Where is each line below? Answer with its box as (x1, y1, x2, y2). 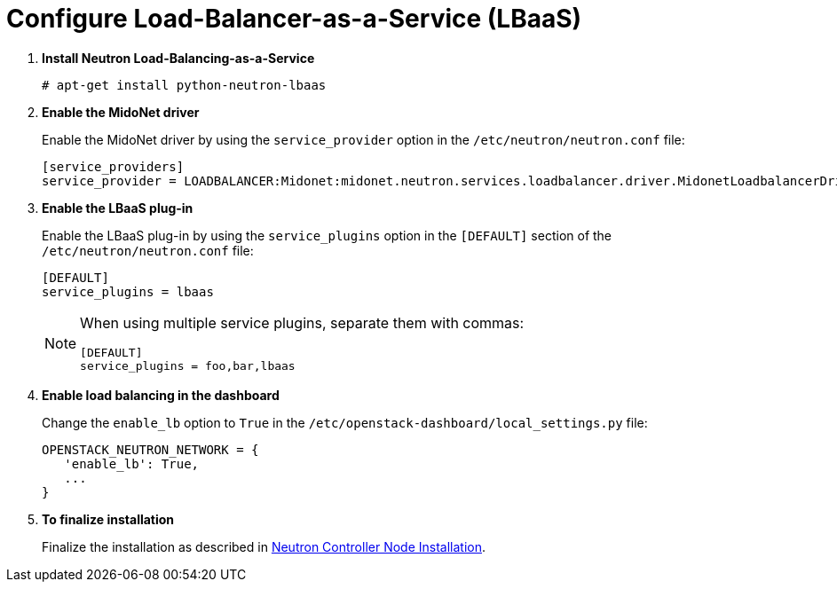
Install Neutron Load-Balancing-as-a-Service (42, 50, 315, 66)
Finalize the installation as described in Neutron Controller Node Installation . (42, 538, 486, 554)
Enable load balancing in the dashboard (42, 387, 280, 403)
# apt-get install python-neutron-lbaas (42, 77, 327, 92)
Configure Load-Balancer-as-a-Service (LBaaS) (6, 4, 582, 34)
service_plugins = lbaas (42, 284, 214, 299)
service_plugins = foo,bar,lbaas (80, 358, 296, 373)
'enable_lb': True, (64, 456, 200, 471)
